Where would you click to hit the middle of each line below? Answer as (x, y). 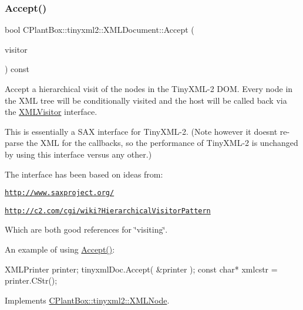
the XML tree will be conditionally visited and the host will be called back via (146, 100)
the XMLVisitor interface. (51, 112)
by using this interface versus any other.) (78, 154)
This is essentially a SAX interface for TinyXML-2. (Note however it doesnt (141, 131)
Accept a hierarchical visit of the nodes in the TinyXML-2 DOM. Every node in (149, 88)
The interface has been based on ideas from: (84, 174)
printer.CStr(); (31, 280)
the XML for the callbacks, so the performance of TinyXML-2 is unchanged (162, 143)
